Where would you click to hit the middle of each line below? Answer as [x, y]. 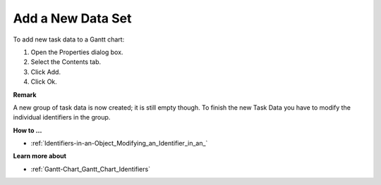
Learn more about [40, 156]
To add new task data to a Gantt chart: [69, 39]
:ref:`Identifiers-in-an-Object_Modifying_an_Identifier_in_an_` [119, 143]
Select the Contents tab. [66, 62]
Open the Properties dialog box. [77, 52]
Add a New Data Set [72, 18]
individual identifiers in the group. [62, 117]
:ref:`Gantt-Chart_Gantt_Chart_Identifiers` [91, 169]
